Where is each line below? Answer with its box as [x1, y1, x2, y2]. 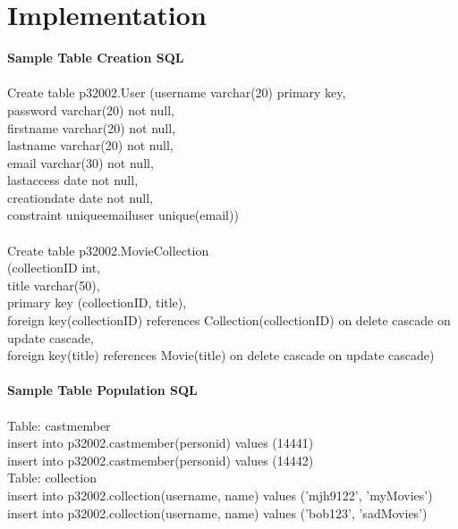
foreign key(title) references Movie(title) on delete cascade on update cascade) [7, 346, 435, 365]
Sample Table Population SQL [7, 381, 198, 399]
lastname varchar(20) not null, [7, 136, 174, 155]
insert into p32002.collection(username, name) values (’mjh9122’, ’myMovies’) [7, 485, 433, 504]
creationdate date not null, [7, 188, 154, 206]
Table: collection [7, 468, 97, 487]
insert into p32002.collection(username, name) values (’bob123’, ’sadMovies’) [7, 503, 428, 522]
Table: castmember [7, 416, 111, 434]
